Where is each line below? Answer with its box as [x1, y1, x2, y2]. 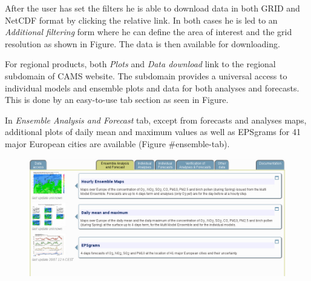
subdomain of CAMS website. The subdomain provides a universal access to [5, 69, 287, 82]
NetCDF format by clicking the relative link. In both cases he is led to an [5, 13, 278, 26]
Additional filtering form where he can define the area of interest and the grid [5, 25, 292, 38]
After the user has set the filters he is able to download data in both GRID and [5, 2, 300, 14]
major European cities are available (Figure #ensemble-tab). [5, 137, 230, 150]
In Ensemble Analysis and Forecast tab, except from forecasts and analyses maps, [5, 113, 307, 126]
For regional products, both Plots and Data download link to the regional [5, 58, 276, 70]
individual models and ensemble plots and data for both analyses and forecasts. [5, 81, 300, 94]
